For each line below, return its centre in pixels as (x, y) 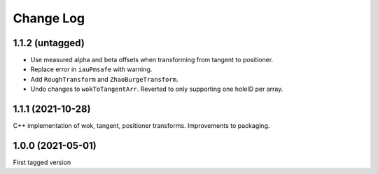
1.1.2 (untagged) (49, 43)
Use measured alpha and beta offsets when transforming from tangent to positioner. (152, 60)
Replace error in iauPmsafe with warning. (91, 69)
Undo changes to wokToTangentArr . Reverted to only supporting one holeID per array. (157, 89)
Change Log (49, 18)
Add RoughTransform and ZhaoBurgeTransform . (104, 79)
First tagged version (42, 162)
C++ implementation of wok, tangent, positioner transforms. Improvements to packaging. (141, 126)
